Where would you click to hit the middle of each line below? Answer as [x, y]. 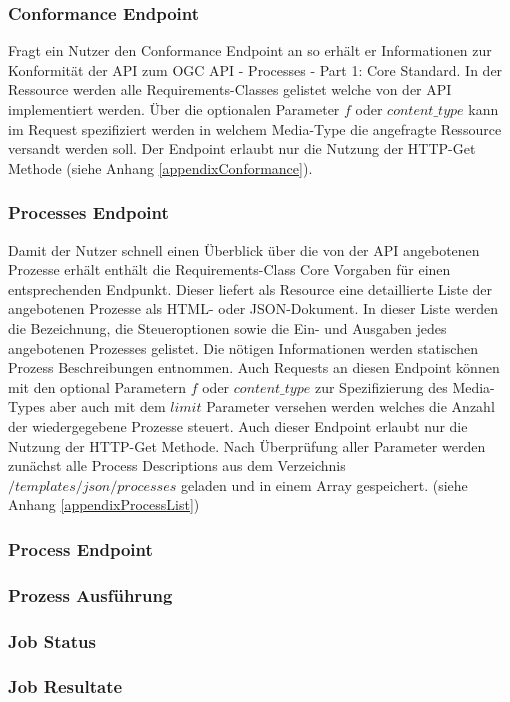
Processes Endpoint [88, 212]
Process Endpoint [80, 548]
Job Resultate [65, 686]
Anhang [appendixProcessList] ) [104, 504]
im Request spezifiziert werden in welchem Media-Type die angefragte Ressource [255, 128]
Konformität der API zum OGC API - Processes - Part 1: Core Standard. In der [255, 69]
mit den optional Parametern [97, 386]
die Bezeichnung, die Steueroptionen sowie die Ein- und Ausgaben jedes [227, 327]
